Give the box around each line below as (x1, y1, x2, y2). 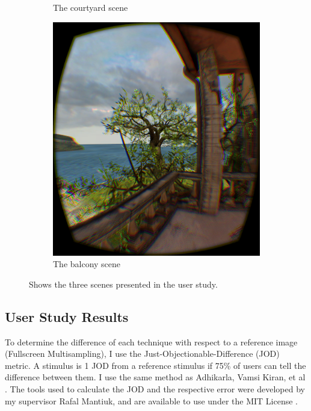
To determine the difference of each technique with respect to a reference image (5, 335, 298, 348)
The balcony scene (53, 258, 121, 270)
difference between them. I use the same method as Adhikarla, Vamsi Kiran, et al (5, 371, 306, 383)
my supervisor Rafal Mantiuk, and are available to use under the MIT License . (5, 394, 298, 407)
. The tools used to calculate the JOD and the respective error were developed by (5, 382, 305, 395)
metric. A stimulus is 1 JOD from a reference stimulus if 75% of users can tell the (5, 359, 306, 371)
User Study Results (5, 307, 129, 326)
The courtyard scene (53, 1, 128, 13)
